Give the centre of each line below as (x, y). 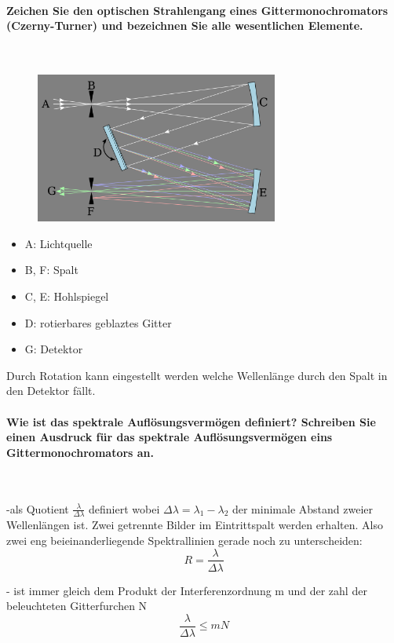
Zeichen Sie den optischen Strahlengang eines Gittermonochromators (197, 10)
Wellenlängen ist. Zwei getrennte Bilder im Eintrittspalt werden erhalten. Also (195, 525)
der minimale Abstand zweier (303, 508)
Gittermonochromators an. (80, 452)
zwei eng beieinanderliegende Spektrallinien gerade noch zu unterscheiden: (184, 540)
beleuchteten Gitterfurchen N (77, 606)
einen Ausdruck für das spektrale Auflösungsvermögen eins (170, 437)
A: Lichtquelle (58, 243)
